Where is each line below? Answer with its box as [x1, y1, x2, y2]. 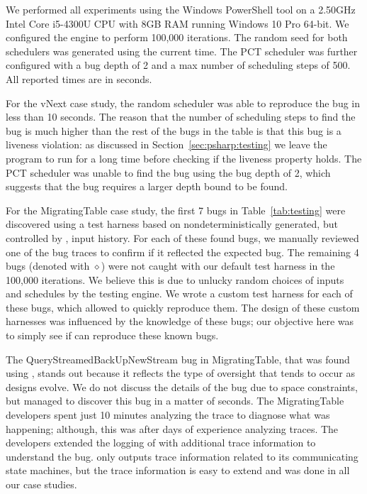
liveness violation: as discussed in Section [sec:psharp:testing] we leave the [6, 137, 327, 152]
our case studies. [6, 477, 77, 491]
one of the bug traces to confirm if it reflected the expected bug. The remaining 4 [6, 244, 359, 259]
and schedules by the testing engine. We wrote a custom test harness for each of [6, 286, 353, 301]
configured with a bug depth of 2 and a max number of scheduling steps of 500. [6, 57, 351, 72]
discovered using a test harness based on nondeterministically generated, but [6, 216, 338, 231]
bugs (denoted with [6, 258, 90, 273]
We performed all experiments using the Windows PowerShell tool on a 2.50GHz [6, 2, 356, 16]
